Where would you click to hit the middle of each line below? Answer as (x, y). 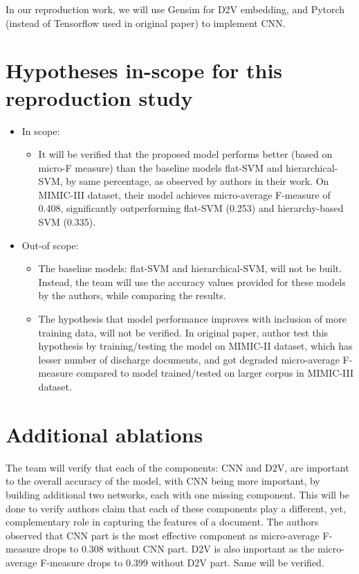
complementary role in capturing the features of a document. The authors (162, 522)
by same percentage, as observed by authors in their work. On (197, 181)
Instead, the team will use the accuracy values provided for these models (192, 281)
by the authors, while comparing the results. (132, 295)
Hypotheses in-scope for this (144, 70)
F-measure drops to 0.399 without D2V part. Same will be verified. (182, 562)
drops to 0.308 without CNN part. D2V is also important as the (179, 549)
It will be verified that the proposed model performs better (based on (185, 154)
